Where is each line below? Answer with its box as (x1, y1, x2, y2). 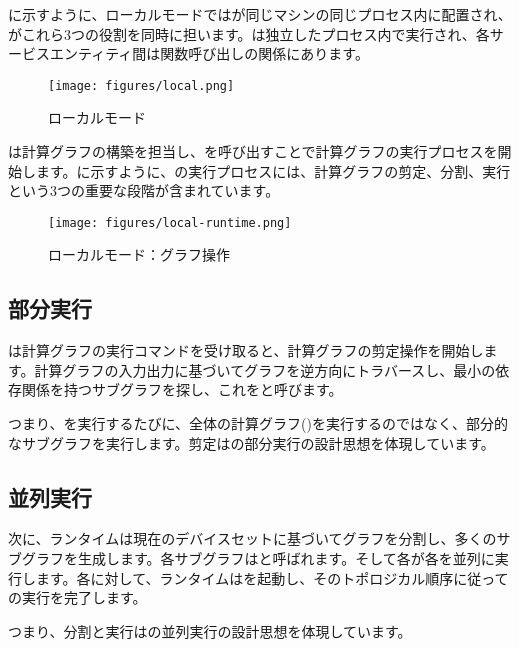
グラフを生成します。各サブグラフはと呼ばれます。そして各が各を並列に (21, 548, 495, 569)
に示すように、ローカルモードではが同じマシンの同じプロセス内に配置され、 (8, 4, 512, 24)
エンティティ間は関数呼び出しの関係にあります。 (49, 43, 369, 64)
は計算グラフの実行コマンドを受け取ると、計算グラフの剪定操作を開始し (8, 340, 484, 361)
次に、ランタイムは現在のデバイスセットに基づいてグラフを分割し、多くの (8, 528, 497, 549)
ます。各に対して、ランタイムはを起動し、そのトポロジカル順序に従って (35, 567, 509, 588)
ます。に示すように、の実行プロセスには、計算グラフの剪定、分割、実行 (35, 160, 511, 181)
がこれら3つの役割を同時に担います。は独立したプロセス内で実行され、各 (8, 23, 490, 44)
